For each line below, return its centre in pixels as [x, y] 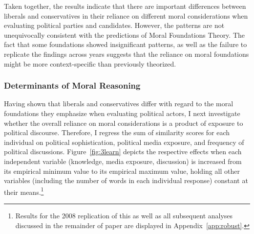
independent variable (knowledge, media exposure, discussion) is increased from [123, 161]
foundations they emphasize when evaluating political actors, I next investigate [122, 113]
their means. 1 [24, 191]
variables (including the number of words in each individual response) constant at [126, 180]
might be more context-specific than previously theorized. [90, 63]
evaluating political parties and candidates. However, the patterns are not [114, 25]
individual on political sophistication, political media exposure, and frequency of [124, 142]
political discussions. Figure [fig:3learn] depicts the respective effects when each [123, 152]
